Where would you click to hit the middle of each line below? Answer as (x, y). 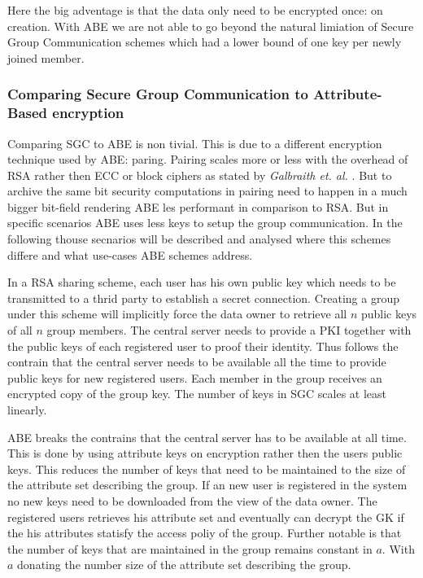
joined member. (46, 57)
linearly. (27, 410)
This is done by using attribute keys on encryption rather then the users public (205, 453)
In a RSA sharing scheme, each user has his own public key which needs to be (202, 282)
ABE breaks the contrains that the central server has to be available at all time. (207, 437)
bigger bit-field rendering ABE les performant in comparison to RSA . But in (198, 206)
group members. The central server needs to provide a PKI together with (229, 330)
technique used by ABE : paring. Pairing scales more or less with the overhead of (208, 159)
